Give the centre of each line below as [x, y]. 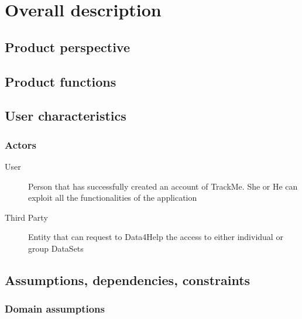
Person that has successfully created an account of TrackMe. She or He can [163, 186]
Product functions [61, 81]
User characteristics [66, 116]
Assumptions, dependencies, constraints [128, 279]
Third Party [26, 217]
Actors [20, 144]
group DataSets [56, 248]
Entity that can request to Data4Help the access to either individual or [156, 237]
